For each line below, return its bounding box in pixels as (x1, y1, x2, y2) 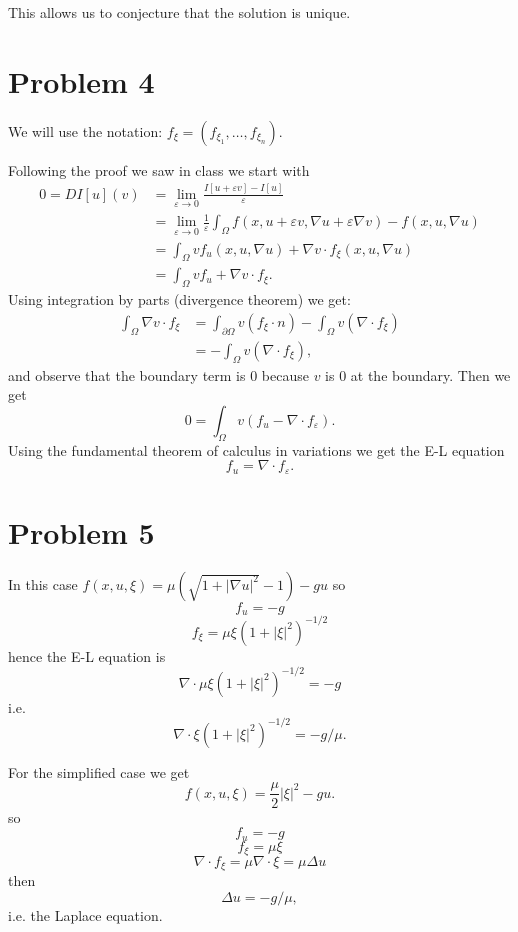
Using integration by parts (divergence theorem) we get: (8, 289, 351, 310)
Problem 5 (8, 511, 155, 552)
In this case (8, 573, 78, 594)
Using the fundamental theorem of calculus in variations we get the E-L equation (8, 439, 505, 460)
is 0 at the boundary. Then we (325, 364, 511, 385)
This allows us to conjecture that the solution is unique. (8, 2, 351, 22)
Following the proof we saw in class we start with (8, 159, 310, 180)
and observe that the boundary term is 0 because (8, 364, 309, 385)
